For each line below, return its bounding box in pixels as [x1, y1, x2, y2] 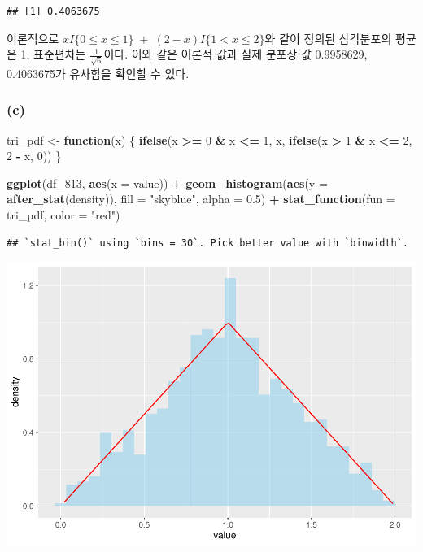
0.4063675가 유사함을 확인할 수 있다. [7, 64, 190, 81]
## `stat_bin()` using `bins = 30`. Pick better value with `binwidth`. [7, 237, 408, 249]
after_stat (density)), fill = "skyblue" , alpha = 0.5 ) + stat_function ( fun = [7, 190, 395, 207]
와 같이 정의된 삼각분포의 [264, 29, 392, 46]
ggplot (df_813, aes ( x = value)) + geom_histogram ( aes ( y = [7, 174, 328, 191]
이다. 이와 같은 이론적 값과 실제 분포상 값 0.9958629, [103, 46, 368, 63]
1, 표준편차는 [20, 46, 86, 63]
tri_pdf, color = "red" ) [7, 206, 120, 224]
